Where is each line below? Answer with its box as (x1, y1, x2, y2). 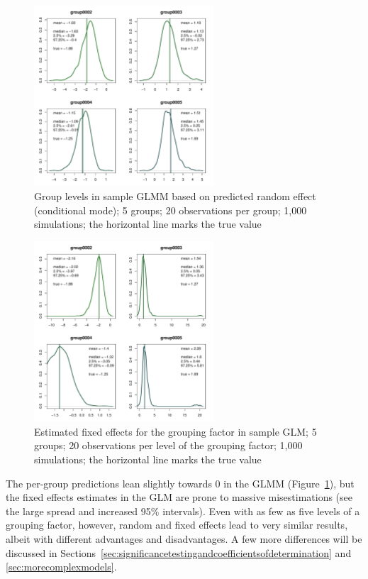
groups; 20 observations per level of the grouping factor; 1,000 (34, 438, 303, 453)
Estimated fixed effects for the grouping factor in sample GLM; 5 (34, 424, 317, 439)
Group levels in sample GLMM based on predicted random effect (34, 188, 316, 203)
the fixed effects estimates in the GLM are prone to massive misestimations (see (6, 490, 353, 504)
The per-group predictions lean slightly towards (6, 475, 212, 490)
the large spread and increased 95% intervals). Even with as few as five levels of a (6, 503, 360, 518)
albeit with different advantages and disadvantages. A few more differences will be (6, 531, 362, 546)
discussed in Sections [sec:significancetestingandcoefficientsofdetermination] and (6, 545, 352, 560)
